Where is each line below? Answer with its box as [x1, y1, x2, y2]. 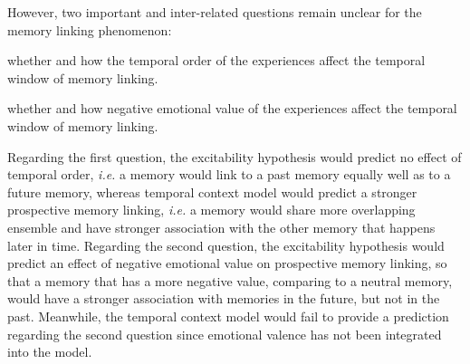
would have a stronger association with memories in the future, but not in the [7, 289, 440, 308]
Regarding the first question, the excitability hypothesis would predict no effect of [7, 147, 462, 166]
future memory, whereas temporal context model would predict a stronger [7, 182, 417, 201]
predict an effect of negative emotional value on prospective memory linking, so [7, 254, 447, 273]
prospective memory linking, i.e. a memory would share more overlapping [7, 200, 416, 219]
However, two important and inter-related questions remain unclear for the [7, 3, 422, 21]
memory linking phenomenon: [7, 20, 172, 39]
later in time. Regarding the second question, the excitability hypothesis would [7, 235, 445, 254]
